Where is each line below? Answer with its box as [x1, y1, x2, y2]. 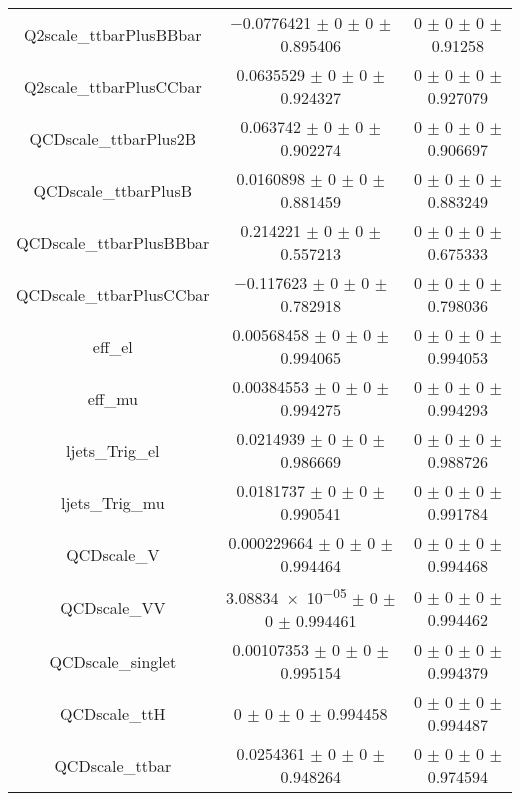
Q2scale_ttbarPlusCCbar [23, 74, 202, 98]
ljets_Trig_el [66, 438, 160, 462]
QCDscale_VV [60, 596, 166, 620]
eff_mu [87, 386, 138, 410]
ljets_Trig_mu [60, 490, 165, 514]
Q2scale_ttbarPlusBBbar [24, 22, 202, 46]
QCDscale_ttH [59, 701, 166, 725]
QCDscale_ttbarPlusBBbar [16, 230, 210, 254]
